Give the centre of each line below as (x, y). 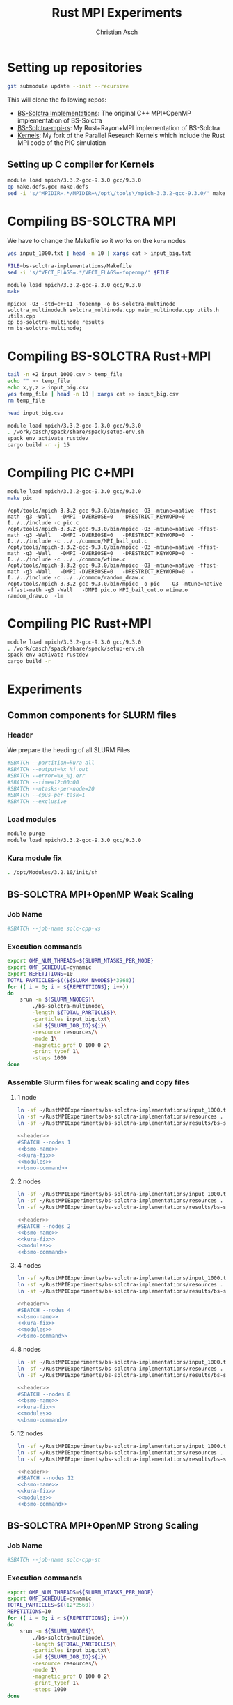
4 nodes (29, 1266)
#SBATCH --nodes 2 (44, 1226)
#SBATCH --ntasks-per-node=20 (51, 788)
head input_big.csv (35, 413)
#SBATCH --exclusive (37, 802)
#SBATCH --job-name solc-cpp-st (54, 1560)
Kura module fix (35, 858)
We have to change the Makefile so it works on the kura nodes (97, 240)
